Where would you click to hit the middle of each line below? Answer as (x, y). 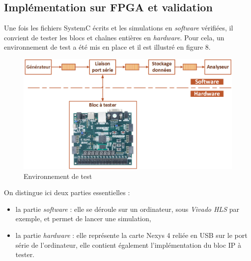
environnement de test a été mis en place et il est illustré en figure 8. (107, 47)
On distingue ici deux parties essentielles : (67, 192)
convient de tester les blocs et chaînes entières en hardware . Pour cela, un (114, 37)
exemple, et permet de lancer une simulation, (83, 218)
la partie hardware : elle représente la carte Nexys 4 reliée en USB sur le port (131, 235)
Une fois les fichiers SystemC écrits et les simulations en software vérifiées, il (119, 28)
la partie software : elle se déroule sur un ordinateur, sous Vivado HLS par (127, 209)
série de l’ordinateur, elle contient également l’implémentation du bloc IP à (128, 245)
